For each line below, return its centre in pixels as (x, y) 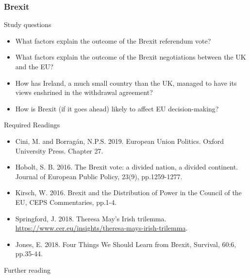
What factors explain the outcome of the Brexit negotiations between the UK (131, 57)
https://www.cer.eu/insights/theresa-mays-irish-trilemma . (101, 228)
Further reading (27, 270)
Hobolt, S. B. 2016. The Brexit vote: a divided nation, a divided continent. (126, 167)
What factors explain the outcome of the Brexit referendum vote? (113, 40)
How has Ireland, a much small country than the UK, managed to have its (126, 83)
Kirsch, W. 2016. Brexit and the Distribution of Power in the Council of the (128, 193)
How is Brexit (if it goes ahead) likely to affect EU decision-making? (117, 108)
